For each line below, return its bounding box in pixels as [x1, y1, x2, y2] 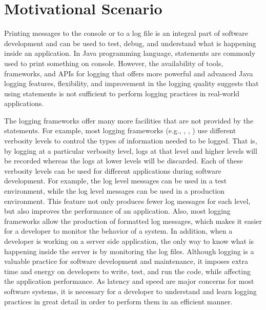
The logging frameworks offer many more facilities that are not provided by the [4, 115, 254, 126]
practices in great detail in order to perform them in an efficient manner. [4, 296, 233, 306]
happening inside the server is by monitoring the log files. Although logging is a [4, 245, 254, 256]
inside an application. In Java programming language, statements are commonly [4, 48, 256, 58]
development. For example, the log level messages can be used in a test [4, 175, 227, 186]
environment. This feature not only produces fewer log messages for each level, [4, 195, 251, 206]
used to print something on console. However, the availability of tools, [4, 57, 223, 68]
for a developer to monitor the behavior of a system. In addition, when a [4, 225, 233, 236]
